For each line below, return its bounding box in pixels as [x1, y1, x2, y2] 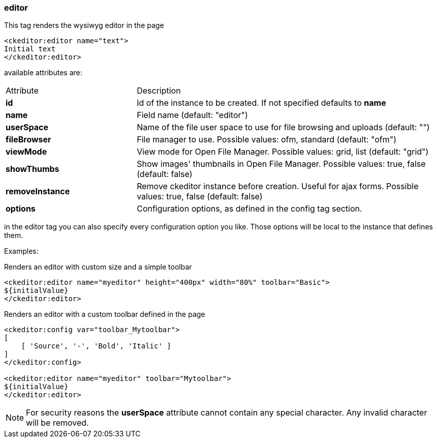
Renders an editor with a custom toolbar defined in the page [4, 310, 205, 319]
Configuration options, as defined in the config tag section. [137, 203, 362, 214]
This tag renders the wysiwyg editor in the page [4, 21, 164, 30]
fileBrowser [6, 134, 51, 145]
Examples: [4, 247, 39, 256]
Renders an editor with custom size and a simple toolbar [4, 262, 192, 272]
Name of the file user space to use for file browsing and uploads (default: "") [137, 122, 430, 133]
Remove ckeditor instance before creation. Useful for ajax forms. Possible [137, 181, 419, 192]
